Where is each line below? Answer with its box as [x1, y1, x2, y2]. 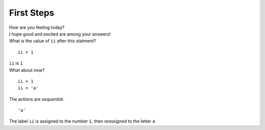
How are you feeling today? [9, 24, 65, 30]
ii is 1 [9, 60, 23, 66]
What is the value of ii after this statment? [9, 38, 96, 44]
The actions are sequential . [9, 96, 64, 102]
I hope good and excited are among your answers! [9, 31, 111, 37]
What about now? [9, 67, 45, 73]
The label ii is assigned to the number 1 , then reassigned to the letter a [9, 118, 156, 124]
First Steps [9, 7, 54, 18]
